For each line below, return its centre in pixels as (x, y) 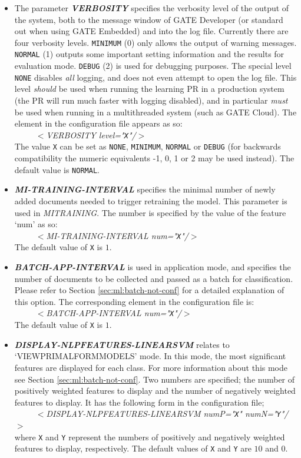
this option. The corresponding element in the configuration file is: (134, 301)
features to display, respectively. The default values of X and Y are (133, 448)
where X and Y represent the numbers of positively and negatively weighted (150, 437)
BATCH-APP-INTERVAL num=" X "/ (114, 313)
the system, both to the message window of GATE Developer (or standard (149, 19)
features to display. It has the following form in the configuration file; (139, 402)
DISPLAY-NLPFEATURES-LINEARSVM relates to (122, 344)
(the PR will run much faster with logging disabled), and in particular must (151, 100)
